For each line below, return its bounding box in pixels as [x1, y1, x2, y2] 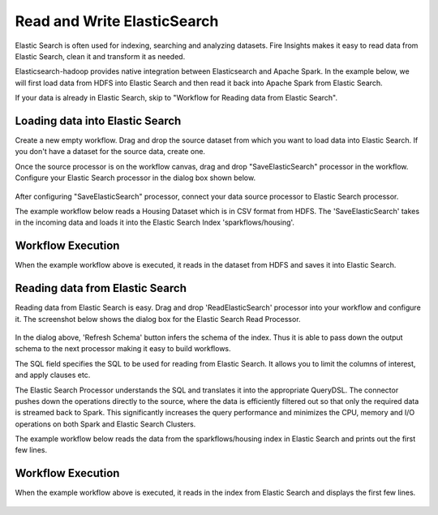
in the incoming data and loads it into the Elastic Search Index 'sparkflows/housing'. [15, 217, 295, 227]
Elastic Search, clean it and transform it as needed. [15, 51, 186, 61]
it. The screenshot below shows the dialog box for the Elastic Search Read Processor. [15, 314, 301, 324]
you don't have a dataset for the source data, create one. [15, 147, 206, 157]
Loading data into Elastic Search [15, 114, 182, 127]
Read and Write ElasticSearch [15, 12, 219, 30]
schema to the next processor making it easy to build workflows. [15, 344, 231, 354]
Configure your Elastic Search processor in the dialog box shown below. [15, 173, 255, 182]
